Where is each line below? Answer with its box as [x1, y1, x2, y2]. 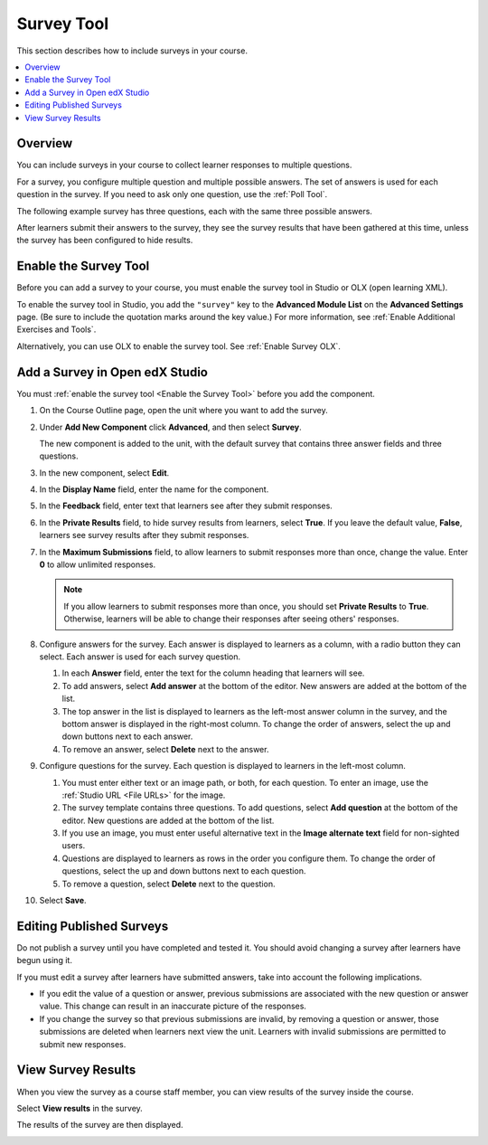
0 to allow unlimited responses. [39, 559, 156, 570]
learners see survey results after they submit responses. [39, 530, 249, 541]
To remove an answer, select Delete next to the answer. [61, 743, 269, 754]
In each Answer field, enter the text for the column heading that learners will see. [61, 667, 365, 678]
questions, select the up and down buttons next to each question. [61, 866, 306, 876]
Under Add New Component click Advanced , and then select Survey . [39, 421, 302, 432]
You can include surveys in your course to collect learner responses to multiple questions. [16, 159, 352, 171]
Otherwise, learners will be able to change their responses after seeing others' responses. [63, 613, 399, 624]
